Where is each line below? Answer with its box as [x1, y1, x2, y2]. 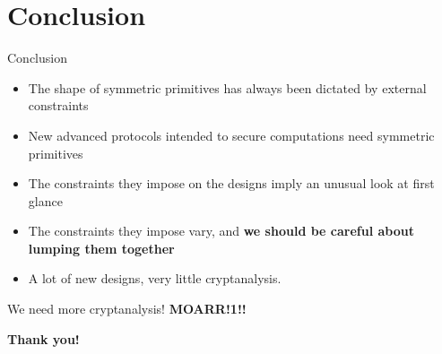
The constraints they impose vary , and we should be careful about [28, 221, 414, 240]
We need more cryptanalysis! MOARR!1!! [7, 299, 247, 318]
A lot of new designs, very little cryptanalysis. [28, 269, 282, 288]
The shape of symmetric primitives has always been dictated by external [28, 78, 427, 97]
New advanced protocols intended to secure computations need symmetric [28, 125, 435, 144]
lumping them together [28, 238, 175, 257]
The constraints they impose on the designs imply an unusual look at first [28, 174, 435, 193]
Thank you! [7, 329, 80, 348]
